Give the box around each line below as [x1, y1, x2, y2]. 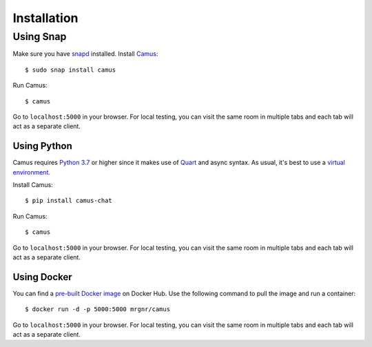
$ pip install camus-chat [25, 197, 113, 205]
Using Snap [12, 30, 67, 43]
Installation [12, 10, 79, 26]
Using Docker [12, 271, 72, 283]
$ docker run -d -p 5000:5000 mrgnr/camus [25, 306, 171, 313]
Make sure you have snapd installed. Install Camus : [12, 50, 158, 58]
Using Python [12, 140, 72, 152]
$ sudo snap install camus [25, 66, 116, 74]
